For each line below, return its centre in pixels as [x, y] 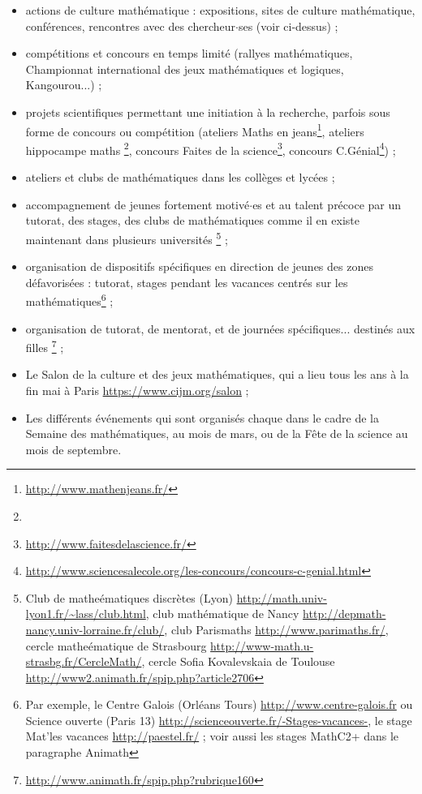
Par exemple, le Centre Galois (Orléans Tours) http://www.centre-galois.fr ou [219, 704]
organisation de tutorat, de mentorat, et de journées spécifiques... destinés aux [220, 328]
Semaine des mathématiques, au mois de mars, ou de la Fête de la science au [217, 433]
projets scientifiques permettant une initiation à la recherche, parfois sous [208, 112]
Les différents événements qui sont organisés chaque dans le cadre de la [202, 417]
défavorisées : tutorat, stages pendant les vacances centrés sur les [187, 282]
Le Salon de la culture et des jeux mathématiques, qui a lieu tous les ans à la [217, 374]
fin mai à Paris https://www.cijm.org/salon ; [137, 390]
